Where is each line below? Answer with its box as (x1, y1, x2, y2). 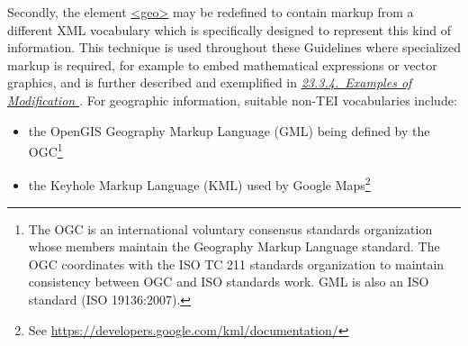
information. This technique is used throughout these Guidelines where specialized (7, 38, 461, 57)
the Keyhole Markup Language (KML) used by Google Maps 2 (28, 173, 371, 195)
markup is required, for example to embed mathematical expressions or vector (7, 55, 437, 74)
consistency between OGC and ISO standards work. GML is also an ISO (28, 272, 429, 291)
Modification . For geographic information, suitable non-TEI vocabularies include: (7, 90, 457, 109)
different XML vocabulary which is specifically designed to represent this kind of (7, 20, 452, 39)
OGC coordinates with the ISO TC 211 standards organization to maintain (28, 254, 445, 273)
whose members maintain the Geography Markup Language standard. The (28, 237, 440, 256)
